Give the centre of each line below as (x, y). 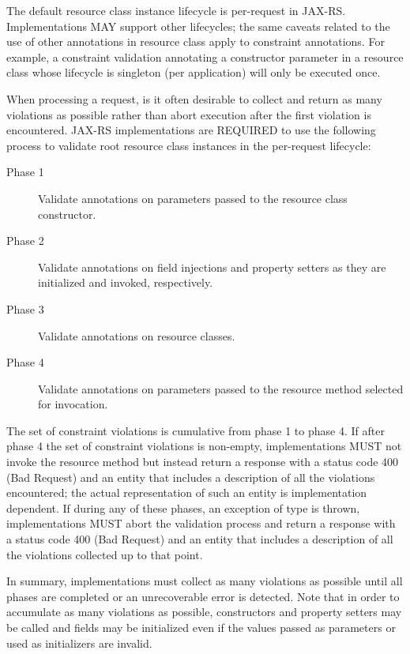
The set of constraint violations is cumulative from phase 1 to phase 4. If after (196, 430)
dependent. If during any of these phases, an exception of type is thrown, (183, 507)
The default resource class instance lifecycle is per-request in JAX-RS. (176, 10)
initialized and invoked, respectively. (126, 282)
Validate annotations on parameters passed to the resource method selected (221, 388)
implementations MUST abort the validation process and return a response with (201, 523)
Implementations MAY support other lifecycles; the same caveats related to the (198, 26)
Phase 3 (25, 308)
